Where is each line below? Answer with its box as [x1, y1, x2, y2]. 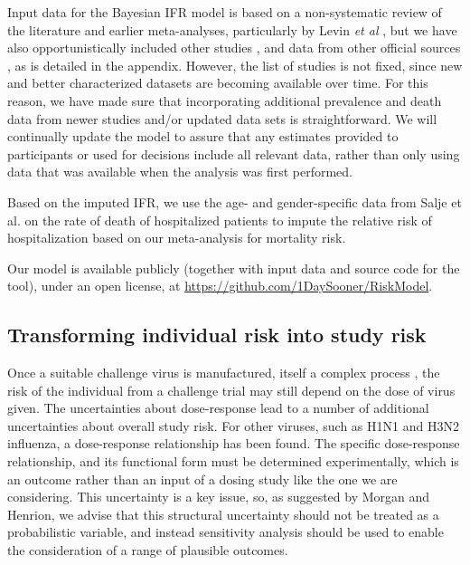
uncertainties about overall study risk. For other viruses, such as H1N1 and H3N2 [7, 416, 459, 435]
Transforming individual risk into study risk [7, 321, 427, 349]
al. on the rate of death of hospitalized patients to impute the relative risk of [7, 210, 432, 229]
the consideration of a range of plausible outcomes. [7, 541, 288, 560]
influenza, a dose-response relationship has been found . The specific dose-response [7, 434, 460, 453]
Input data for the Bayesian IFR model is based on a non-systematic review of [7, 3, 442, 21]
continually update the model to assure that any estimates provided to [7, 127, 399, 146]
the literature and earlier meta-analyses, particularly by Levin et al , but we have [7, 20, 457, 39]
